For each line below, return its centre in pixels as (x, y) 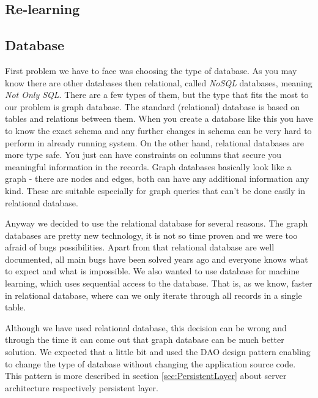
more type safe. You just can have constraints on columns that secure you (143, 155)
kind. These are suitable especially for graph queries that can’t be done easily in (155, 190)
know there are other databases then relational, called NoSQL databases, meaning (159, 82)
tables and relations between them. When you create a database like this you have (159, 118)
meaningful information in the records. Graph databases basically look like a (148, 166)
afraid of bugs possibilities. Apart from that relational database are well (140, 247)
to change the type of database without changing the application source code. (150, 363)
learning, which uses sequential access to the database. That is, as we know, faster (159, 283)
